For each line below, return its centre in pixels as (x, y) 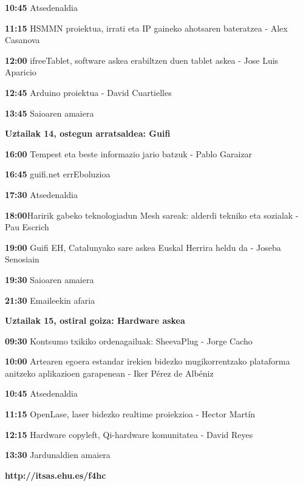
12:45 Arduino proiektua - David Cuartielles (88, 92)
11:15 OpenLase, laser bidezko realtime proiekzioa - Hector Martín (130, 414)
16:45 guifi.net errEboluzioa (58, 174)
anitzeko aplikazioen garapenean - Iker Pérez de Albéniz (109, 373)
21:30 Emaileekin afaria (50, 300)
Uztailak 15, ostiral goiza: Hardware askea (95, 320)
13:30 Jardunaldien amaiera (58, 455)
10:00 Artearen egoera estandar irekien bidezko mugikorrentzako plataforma (148, 361)
